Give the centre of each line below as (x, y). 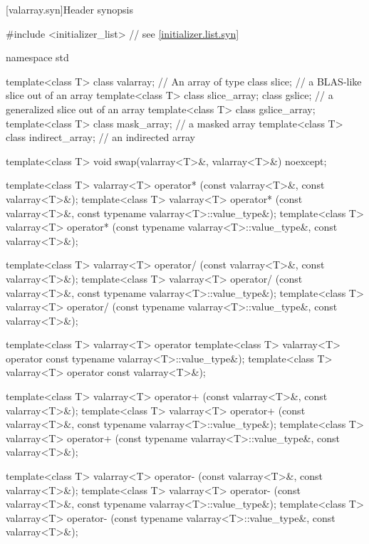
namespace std (37, 57)
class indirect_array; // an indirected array (101, 137)
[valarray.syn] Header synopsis (69, 9)
